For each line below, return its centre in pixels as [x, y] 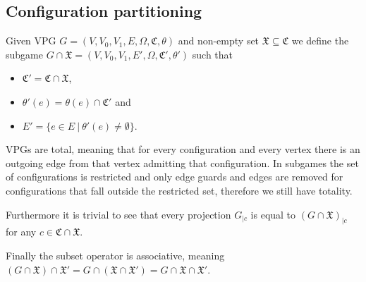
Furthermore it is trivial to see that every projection [118, 214]
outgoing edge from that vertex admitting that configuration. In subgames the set [182, 163]
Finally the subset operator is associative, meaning [115, 255]
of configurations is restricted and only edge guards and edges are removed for [175, 177]
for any [21, 232]
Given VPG [31, 41]
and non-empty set [219, 41]
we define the [320, 41]
